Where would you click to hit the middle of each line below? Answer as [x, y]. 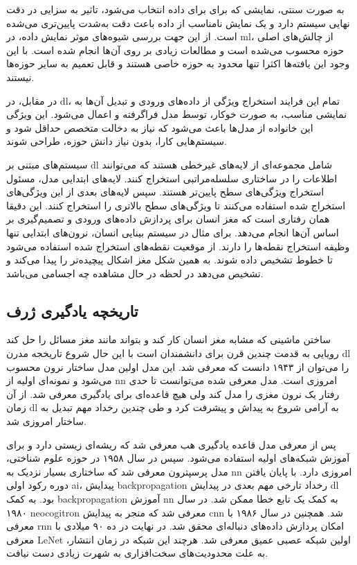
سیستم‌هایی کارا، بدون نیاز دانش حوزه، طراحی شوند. [117, 141]
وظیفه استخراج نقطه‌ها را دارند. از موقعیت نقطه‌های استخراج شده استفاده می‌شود [178, 246]
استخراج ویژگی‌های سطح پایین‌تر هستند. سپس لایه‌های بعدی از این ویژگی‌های [165, 192]
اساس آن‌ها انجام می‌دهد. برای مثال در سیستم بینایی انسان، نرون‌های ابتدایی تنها [173, 232]
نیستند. [20, 77]
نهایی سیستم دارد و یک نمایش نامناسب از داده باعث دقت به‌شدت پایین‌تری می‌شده [178, 23]
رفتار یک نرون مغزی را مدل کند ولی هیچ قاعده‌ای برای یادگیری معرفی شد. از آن [173, 393]
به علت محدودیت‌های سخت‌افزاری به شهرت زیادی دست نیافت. [137, 553]
